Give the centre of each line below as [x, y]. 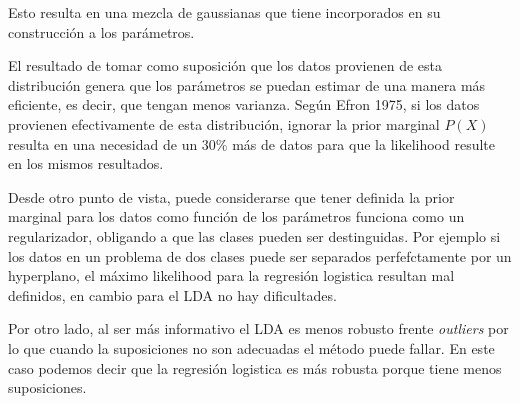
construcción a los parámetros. [101, 31]
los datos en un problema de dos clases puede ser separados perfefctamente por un [260, 255]
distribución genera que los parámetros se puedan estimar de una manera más [247, 84]
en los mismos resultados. [86, 163]
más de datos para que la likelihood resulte [364, 143]
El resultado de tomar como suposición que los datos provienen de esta [225, 65]
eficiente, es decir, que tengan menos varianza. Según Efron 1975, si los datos [244, 104]
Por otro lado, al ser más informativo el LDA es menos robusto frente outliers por [258, 328]
